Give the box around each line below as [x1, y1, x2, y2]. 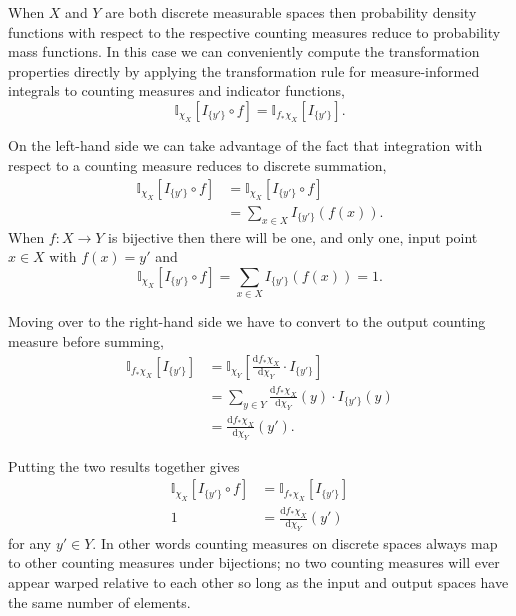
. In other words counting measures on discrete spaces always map [92, 532, 498, 553]
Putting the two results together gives [8, 455, 240, 476]
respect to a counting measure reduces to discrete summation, [8, 154, 387, 175]
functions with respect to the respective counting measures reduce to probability [8, 21, 501, 42]
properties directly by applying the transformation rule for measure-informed [8, 60, 480, 81]
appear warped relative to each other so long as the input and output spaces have [8, 572, 509, 593]
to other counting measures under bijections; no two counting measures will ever [8, 552, 500, 573]
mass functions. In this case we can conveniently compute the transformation [8, 41, 480, 62]
